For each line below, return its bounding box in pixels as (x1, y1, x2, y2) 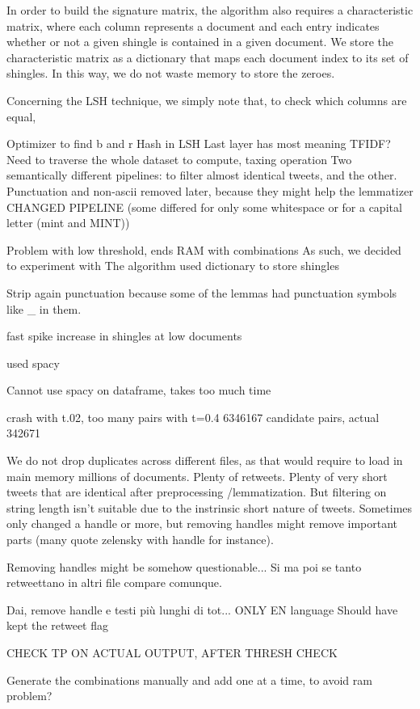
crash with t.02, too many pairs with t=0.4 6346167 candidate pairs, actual (6, 408, 380, 425)
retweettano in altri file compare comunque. (6, 574, 222, 591)
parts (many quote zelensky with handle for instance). (6, 531, 274, 548)
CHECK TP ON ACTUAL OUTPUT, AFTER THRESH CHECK (6, 644, 338, 660)
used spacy (6, 354, 60, 371)
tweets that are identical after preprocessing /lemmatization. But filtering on (6, 483, 387, 500)
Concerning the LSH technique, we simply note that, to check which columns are (6, 91, 407, 108)
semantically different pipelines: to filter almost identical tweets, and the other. (6, 167, 397, 184)
